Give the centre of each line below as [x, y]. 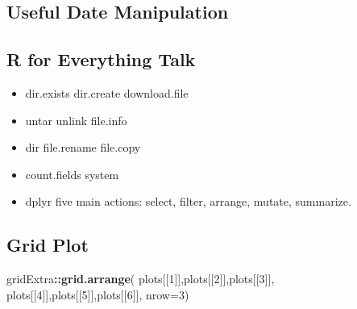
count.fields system [72, 174]
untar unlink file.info [76, 120]
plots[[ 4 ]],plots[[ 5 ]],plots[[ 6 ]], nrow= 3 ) [98, 294]
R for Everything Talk [101, 59]
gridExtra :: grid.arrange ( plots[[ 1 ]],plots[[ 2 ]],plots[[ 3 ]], [141, 279]
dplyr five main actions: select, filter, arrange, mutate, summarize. [188, 201]
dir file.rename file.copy [83, 147]
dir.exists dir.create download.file [107, 92]
